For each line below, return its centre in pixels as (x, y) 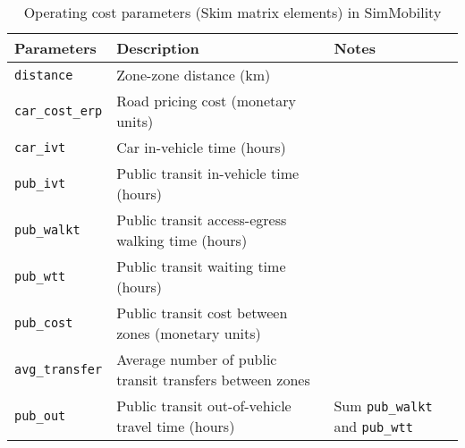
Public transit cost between (202, 313)
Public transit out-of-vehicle (204, 406)
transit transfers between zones (213, 380)
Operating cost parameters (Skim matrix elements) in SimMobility (232, 12)
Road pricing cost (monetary (207, 101)
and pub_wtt (373, 426)
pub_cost (44, 323)
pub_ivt (40, 183)
